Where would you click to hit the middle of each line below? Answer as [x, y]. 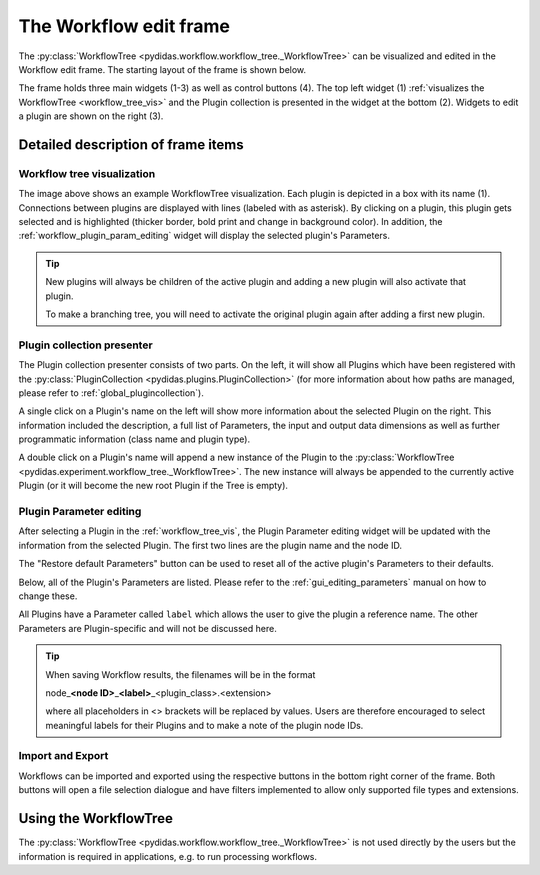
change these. [48, 596]
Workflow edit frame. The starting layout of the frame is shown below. [162, 69]
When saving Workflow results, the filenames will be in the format [180, 674]
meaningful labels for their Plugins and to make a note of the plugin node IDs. [204, 725]
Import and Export [63, 756]
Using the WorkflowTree [96, 818]
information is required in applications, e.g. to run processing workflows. [168, 856]
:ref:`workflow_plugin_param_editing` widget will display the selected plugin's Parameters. [204, 236]
